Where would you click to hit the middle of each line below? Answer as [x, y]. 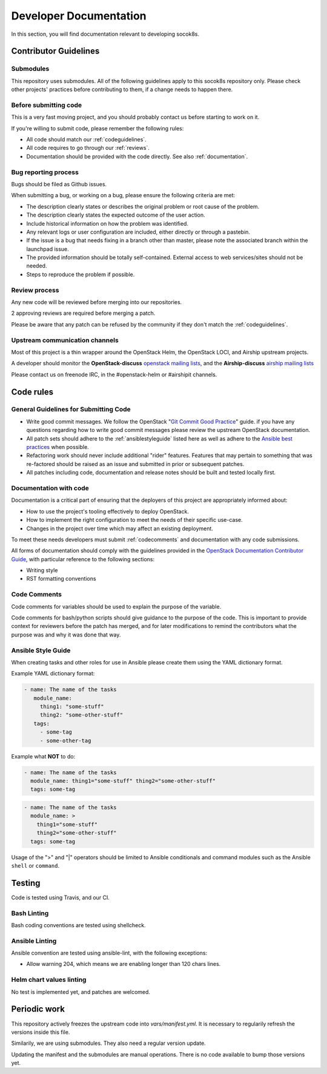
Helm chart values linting [49, 980]
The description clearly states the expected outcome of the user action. [116, 215]
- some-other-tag [65, 741]
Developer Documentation [79, 16]
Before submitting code [47, 105]
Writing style [42, 570]
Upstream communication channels [65, 340]
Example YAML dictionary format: [53, 674]
